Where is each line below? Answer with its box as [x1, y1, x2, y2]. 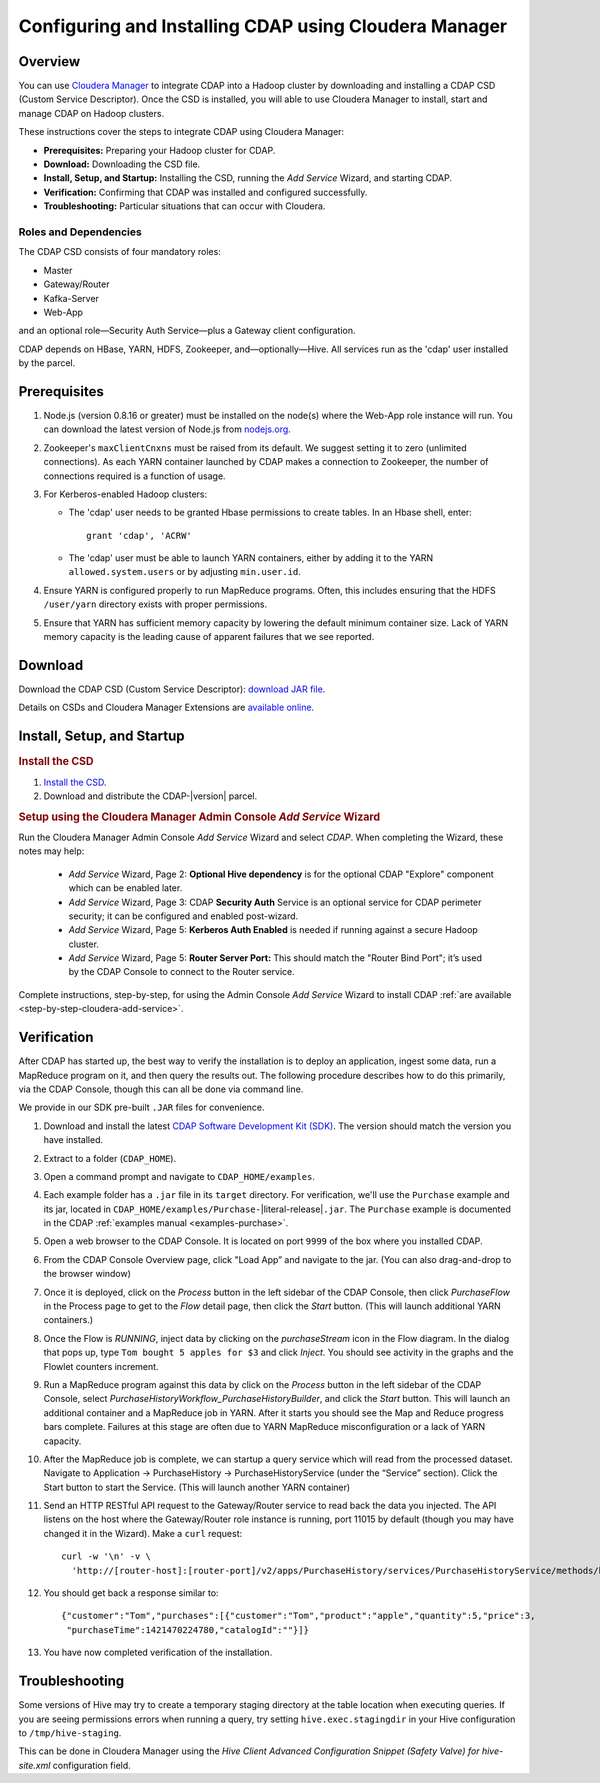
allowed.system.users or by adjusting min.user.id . [68, 566, 302, 578]
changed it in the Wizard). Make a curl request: [43, 1527, 243, 1539]
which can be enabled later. [68, 882, 183, 894]
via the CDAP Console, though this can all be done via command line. [18, 1083, 304, 1095]
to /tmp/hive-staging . [18, 1726, 122, 1739]
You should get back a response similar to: [43, 1587, 219, 1599]
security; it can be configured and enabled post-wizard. [68, 910, 299, 922]
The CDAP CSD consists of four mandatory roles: [18, 246, 222, 258]
